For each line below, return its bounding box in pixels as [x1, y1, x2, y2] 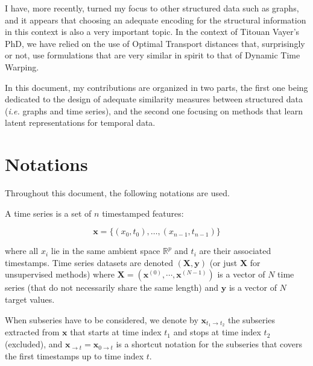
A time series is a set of [5, 206, 92, 219]
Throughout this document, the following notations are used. [5, 187, 230, 199]
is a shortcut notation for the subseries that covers [116, 338, 303, 350]
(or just [209, 256, 238, 268]
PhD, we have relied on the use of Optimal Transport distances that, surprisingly [5, 37, 305, 49]
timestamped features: [102, 206, 184, 219]
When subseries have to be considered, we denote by [5, 313, 198, 326]
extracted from [5, 326, 60, 338]
